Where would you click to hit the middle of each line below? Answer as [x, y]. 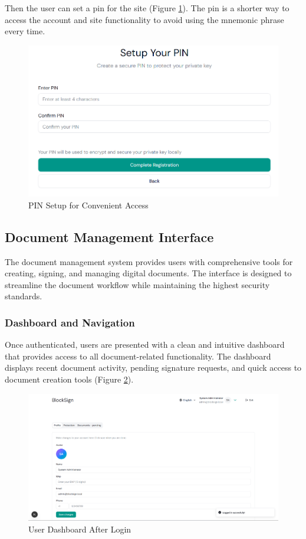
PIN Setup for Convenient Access [88, 205]
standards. [24, 296]
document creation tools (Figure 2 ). [69, 379]
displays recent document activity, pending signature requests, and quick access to [153, 367]
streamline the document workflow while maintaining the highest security [137, 284]
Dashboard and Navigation [70, 322]
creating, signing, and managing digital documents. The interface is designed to [148, 273]
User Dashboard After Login [80, 529]
